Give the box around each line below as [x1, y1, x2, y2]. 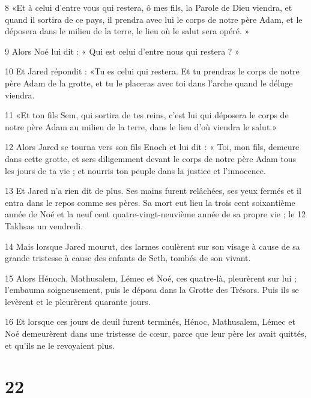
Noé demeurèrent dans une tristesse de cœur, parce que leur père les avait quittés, [5, 327, 307, 340]
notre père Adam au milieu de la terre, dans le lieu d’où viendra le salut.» [5, 120, 277, 133]
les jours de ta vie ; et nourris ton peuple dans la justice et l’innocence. [5, 164, 266, 176]
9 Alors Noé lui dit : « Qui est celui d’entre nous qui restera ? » [5, 44, 240, 57]
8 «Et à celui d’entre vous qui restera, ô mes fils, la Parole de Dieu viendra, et [5, 1, 292, 13]
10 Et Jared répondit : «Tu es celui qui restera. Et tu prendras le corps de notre [5, 65, 300, 77]
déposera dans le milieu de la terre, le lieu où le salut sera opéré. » [5, 25, 250, 37]
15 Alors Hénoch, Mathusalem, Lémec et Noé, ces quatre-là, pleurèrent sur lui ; [5, 271, 297, 284]
